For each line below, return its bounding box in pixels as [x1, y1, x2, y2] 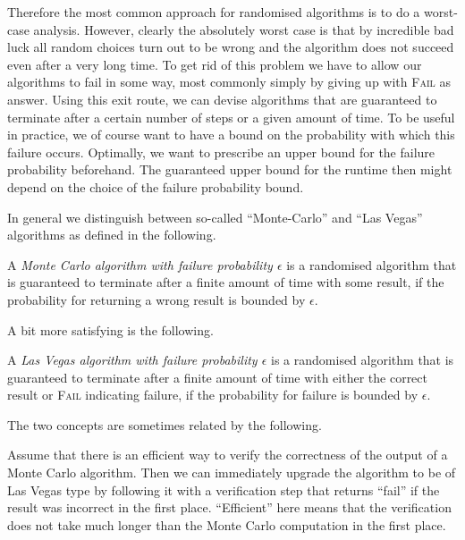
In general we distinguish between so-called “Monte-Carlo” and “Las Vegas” [7, 207, 423, 226]
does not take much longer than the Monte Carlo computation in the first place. [7, 515, 446, 534]
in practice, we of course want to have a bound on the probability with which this [7, 125, 455, 144]
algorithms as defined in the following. [7, 225, 216, 244]
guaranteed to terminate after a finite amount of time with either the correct [7, 367, 427, 386]
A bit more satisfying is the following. [7, 320, 214, 339]
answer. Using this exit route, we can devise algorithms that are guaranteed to [7, 89, 437, 108]
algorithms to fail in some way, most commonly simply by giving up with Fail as [7, 72, 451, 91]
